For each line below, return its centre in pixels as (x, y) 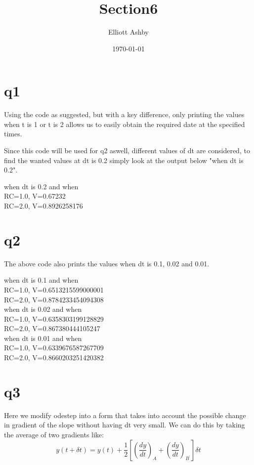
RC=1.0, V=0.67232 (35, 196)
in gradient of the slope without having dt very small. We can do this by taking (125, 425)
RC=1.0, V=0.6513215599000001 (54, 289)
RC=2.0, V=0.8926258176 (43, 206)
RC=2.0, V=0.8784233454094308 (54, 299)
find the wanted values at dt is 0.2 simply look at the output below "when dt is (124, 160)
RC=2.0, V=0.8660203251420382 (54, 358)
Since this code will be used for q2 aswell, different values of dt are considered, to (127, 150)
